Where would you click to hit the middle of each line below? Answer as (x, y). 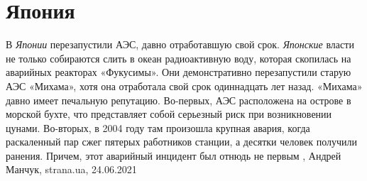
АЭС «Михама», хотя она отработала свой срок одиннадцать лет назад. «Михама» (184, 86)
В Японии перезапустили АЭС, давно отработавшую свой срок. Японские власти (180, 44)
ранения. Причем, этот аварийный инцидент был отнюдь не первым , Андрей (174, 155)
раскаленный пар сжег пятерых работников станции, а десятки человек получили (182, 142)
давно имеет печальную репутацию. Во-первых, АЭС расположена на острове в (179, 100)
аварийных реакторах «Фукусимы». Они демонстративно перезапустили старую (179, 72)
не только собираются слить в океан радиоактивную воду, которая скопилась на (179, 58)
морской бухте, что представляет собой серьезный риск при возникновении (169, 114)
